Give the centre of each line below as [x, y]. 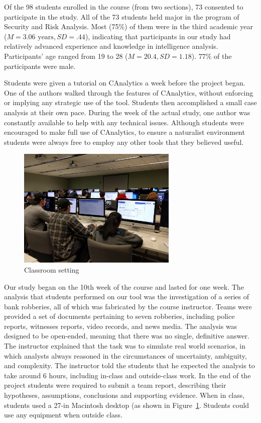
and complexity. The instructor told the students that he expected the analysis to [129, 365]
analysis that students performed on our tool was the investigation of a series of [127, 297]
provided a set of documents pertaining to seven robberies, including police [119, 316]
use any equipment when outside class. [63, 415]
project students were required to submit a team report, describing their [115, 385]
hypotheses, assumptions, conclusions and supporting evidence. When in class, [124, 395]
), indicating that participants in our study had [158, 36]
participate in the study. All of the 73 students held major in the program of [122, 16]
